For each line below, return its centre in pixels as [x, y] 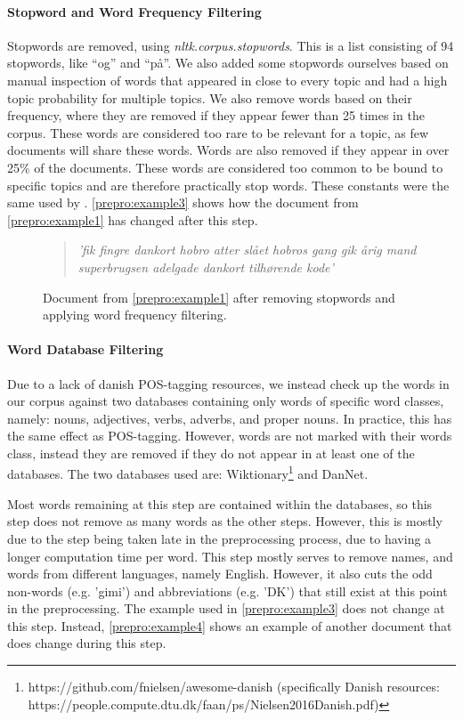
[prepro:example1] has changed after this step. [133, 219]
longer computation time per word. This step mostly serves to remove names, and [230, 556]
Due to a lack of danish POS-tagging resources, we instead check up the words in [228, 383]
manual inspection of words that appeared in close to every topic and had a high [227, 80]
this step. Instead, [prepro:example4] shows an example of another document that [230, 625]
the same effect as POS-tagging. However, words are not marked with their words [230, 436]
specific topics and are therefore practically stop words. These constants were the [228, 185]
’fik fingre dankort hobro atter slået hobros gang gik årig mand [247, 250]
